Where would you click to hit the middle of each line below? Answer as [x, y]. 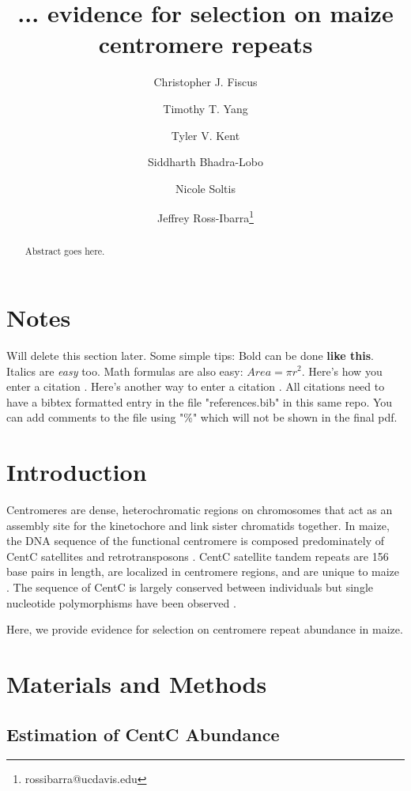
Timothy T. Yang [205, 108]
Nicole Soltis [205, 188]
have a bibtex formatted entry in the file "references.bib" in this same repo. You [200, 401]
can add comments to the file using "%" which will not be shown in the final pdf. [202, 417]
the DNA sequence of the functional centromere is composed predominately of [196, 541]
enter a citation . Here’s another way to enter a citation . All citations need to [196, 386]
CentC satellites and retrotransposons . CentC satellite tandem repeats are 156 [198, 556]
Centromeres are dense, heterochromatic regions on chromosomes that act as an [200, 510]
